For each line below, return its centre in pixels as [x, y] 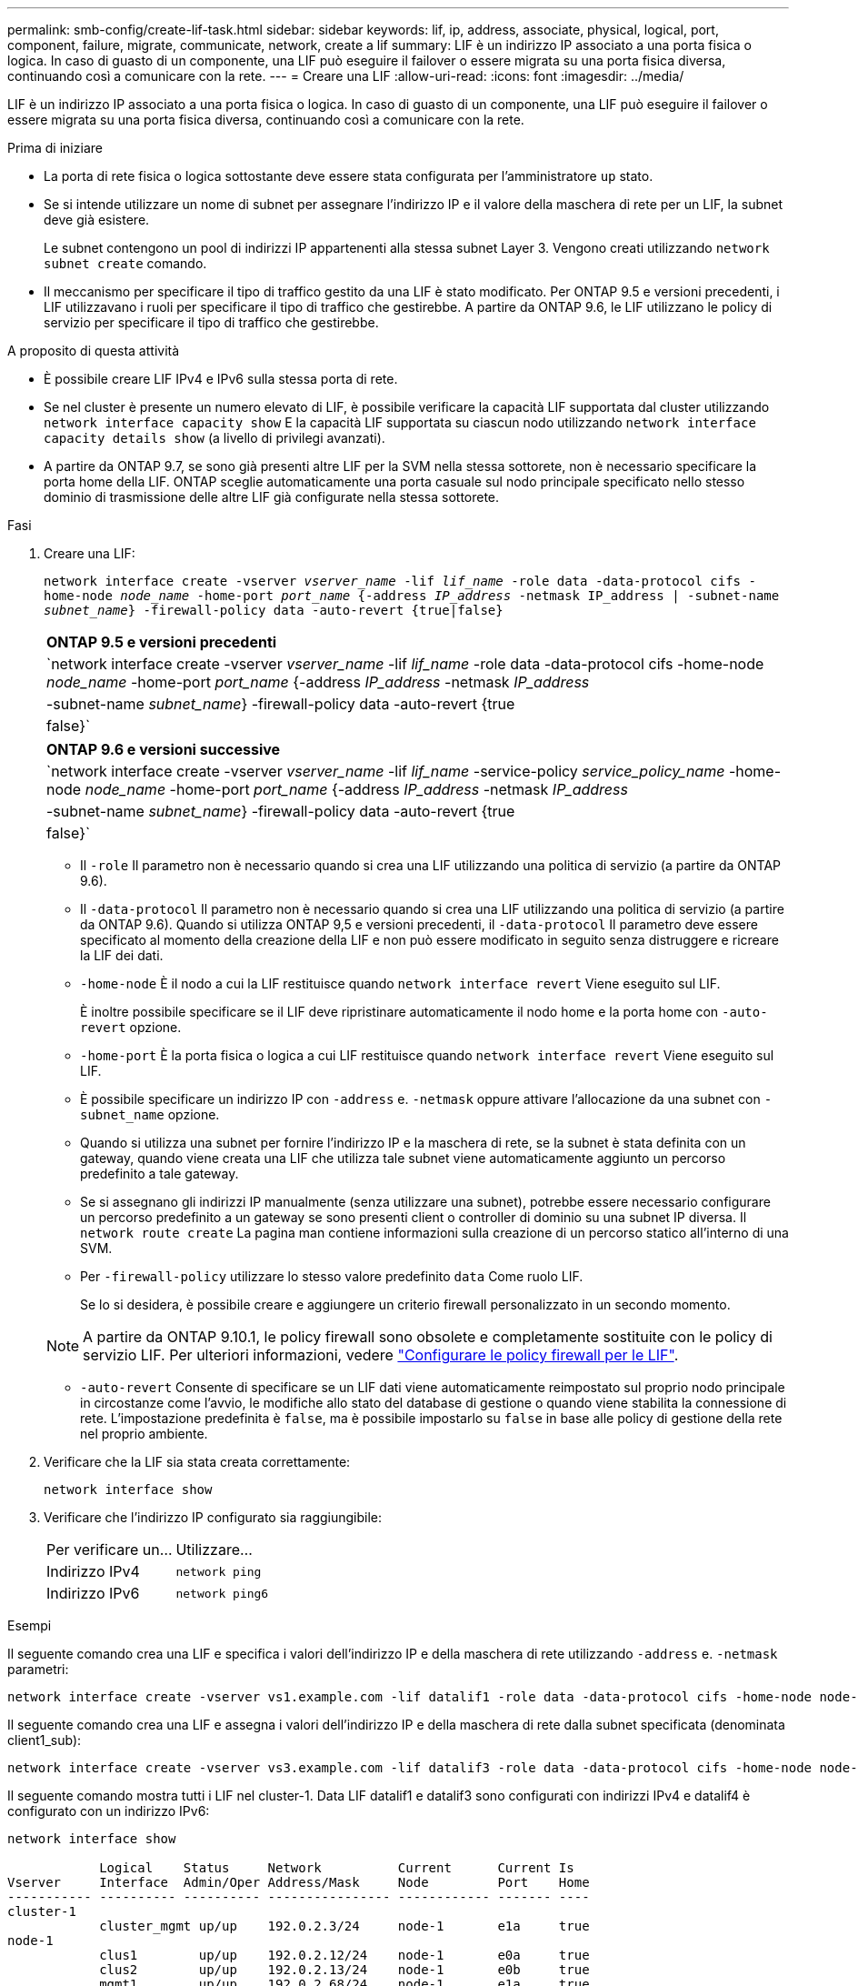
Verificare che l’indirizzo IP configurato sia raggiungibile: [213, 1517]
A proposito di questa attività [94, 351]
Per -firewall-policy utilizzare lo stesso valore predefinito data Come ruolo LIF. [332, 1276]
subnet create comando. [125, 263]
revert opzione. [131, 1027]
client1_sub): [45, 1740]
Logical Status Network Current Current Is [337, 1868]
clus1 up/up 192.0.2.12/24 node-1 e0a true [344, 1955]
